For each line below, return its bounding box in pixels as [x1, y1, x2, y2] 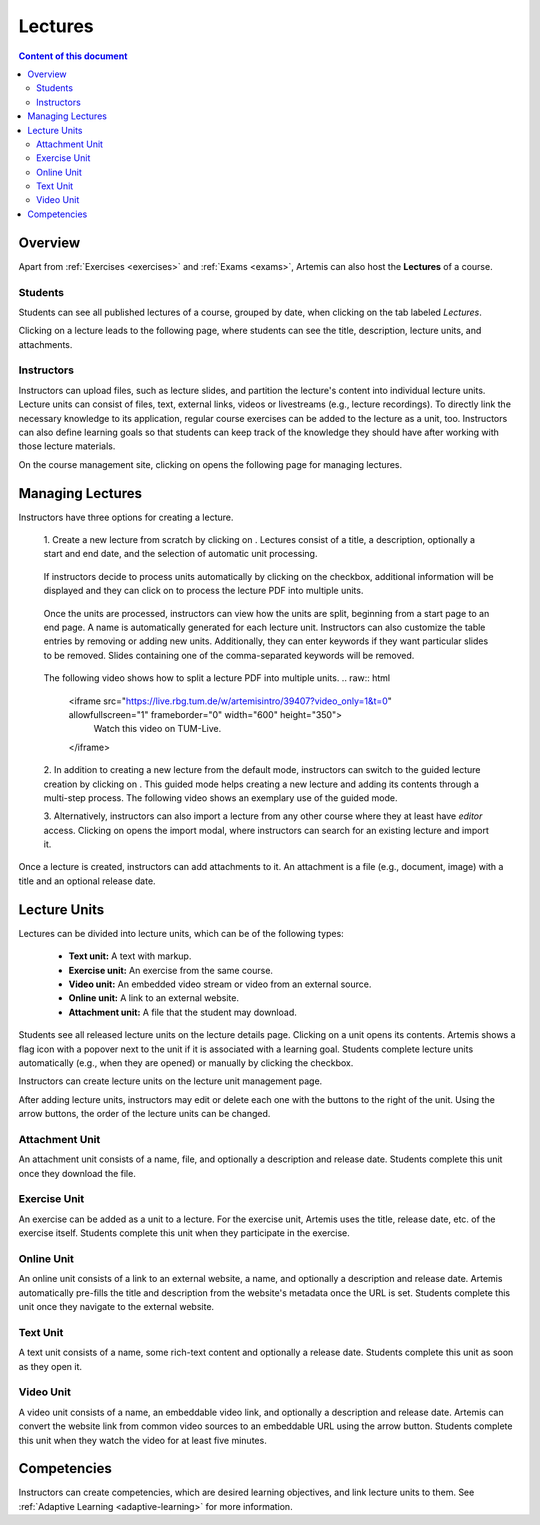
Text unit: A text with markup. [68, 950, 192, 962]
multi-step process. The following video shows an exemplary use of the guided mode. [43, 791, 398, 804]
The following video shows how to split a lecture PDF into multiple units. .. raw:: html [43, 672, 390, 684]
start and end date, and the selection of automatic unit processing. [43, 548, 318, 560]
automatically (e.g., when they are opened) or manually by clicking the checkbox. [18, 1056, 354, 1069]
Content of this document [18, 50, 128, 62]
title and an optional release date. [18, 875, 156, 887]
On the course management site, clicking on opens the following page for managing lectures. [18, 458, 403, 470]
